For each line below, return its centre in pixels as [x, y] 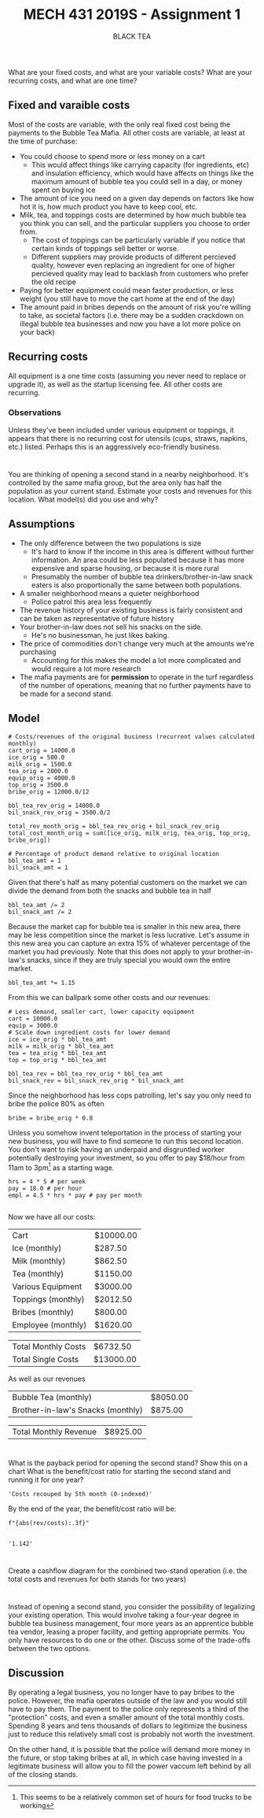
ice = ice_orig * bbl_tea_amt [58, 1039]
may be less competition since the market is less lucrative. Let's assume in [129, 935]
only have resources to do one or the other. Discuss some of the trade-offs [129, 1640]
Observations [35, 413]
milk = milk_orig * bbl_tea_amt [61, 1046]
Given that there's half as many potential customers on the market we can [128, 882]
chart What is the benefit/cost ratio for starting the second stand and [119, 1471]
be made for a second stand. [66, 694]
